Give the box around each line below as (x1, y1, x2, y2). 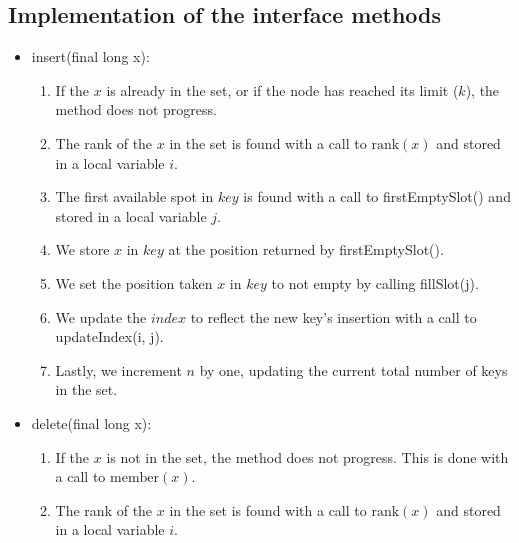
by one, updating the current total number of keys (199, 359, 508, 380)
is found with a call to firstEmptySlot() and (243, 186, 511, 207)
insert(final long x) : (31, 46, 150, 67)
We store (55, 239, 110, 260)
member (110, 471, 160, 486)
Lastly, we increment (55, 359, 182, 380)
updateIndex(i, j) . (55, 326, 164, 347)
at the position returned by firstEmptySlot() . (168, 239, 444, 260)
